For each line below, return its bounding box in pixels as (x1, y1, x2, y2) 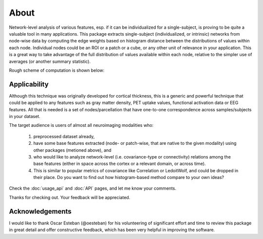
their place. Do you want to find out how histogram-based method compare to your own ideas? (33, 175, 224, 180)
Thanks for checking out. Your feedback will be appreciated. (9, 194, 131, 200)
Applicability (9, 80, 49, 88)
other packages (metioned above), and (33, 147, 112, 153)
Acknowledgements (9, 207, 72, 216)
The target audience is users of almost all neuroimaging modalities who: (9, 122, 153, 128)
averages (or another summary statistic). (9, 59, 91, 64)
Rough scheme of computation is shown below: (9, 67, 105, 73)
